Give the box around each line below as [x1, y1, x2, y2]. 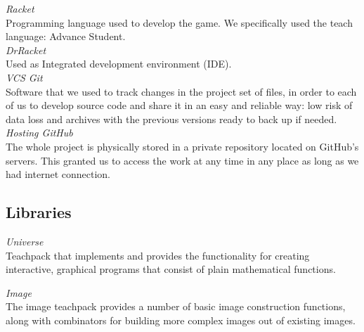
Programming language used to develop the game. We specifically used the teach [6, 15, 353, 30]
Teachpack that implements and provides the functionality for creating [6, 248, 310, 262]
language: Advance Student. [6, 29, 126, 44]
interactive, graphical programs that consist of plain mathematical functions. [6, 262, 336, 276]
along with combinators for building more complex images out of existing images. [6, 312, 356, 327]
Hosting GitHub [6, 125, 73, 140]
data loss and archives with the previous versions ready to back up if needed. [6, 111, 337, 126]
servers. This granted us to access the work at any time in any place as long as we [6, 153, 359, 167]
